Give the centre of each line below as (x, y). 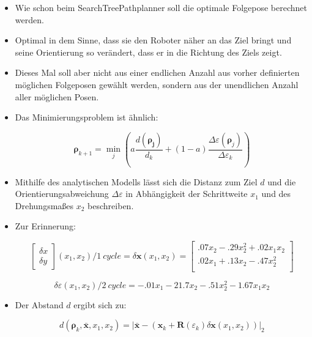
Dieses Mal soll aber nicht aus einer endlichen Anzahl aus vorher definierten (157, 72)
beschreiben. (111, 205)
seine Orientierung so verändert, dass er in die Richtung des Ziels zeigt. (148, 52)
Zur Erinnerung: (45, 226)
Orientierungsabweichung (62, 194)
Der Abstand (39, 304)
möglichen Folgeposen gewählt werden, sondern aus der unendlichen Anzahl (157, 84)
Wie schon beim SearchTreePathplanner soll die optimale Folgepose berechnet (161, 7)
